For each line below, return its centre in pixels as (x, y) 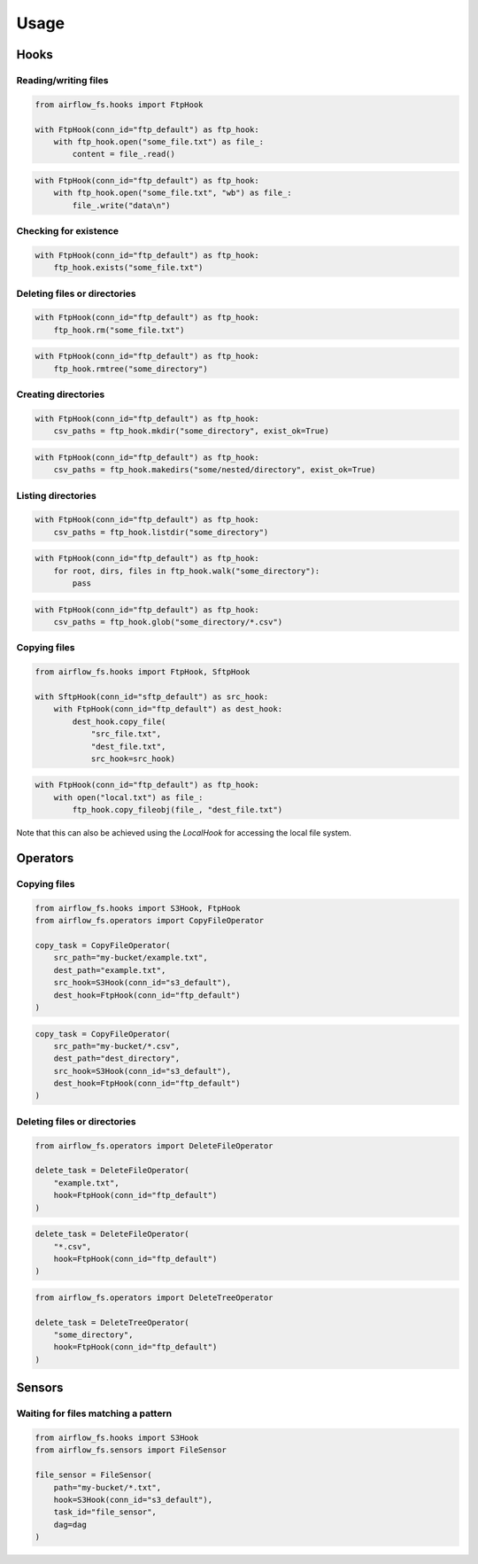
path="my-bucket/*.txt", (108, 1487)
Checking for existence (68, 231)
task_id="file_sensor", (105, 1512)
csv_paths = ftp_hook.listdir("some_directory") (161, 532)
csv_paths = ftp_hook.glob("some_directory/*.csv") (168, 622)
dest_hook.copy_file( (119, 721)
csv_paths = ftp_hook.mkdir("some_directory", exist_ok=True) (191, 431)
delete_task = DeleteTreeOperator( (112, 1322)
